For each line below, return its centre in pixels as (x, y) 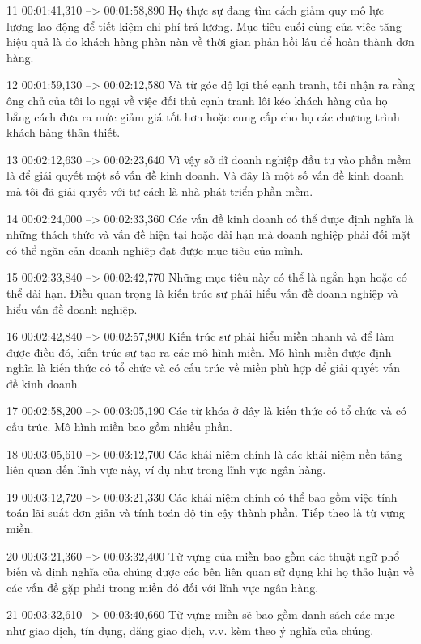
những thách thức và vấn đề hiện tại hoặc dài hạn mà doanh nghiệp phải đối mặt (209, 234)
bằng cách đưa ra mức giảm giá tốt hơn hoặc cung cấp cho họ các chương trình (203, 116)
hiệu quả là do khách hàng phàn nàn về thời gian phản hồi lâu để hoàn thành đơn (210, 42)
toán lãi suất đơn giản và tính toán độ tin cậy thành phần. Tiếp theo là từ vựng (206, 513)
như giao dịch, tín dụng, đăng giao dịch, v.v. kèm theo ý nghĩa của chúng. (190, 630)
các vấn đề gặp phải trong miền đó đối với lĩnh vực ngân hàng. (163, 587)
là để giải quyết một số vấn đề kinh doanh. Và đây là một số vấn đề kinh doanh (205, 175)
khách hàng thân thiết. (64, 132)
